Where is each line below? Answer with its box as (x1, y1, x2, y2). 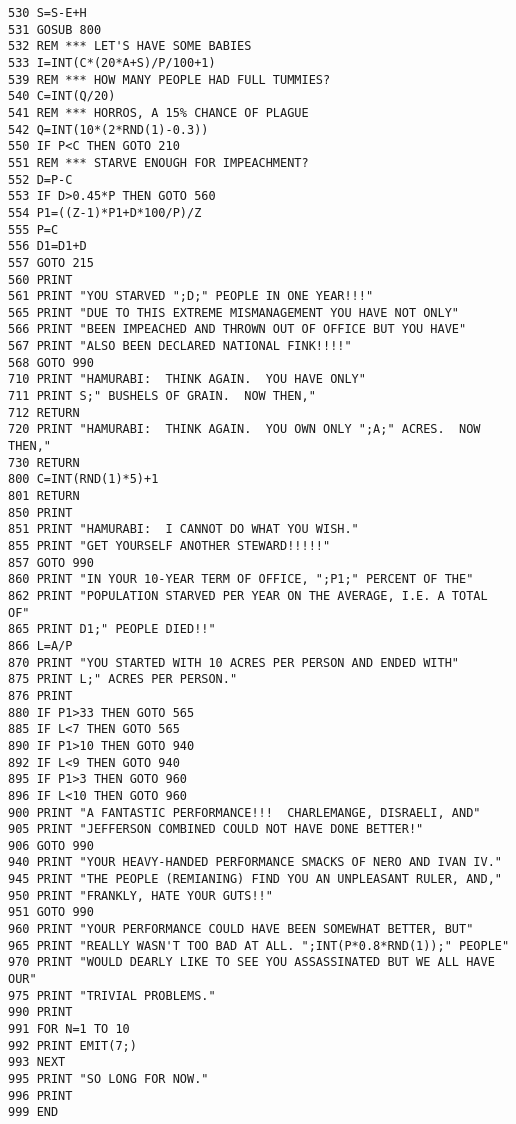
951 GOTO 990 (8, 905, 94, 920)
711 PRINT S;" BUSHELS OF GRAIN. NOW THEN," (8, 389, 316, 404)
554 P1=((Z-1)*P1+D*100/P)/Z (8, 205, 202, 220)
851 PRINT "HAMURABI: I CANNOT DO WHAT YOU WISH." (8, 522, 359, 537)
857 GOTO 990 (8, 555, 94, 570)
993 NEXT (8, 1055, 66, 1070)
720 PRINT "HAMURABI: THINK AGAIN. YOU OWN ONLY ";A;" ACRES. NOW (8, 422, 481, 437)
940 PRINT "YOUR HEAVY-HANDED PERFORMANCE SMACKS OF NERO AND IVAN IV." (8, 855, 502, 870)
